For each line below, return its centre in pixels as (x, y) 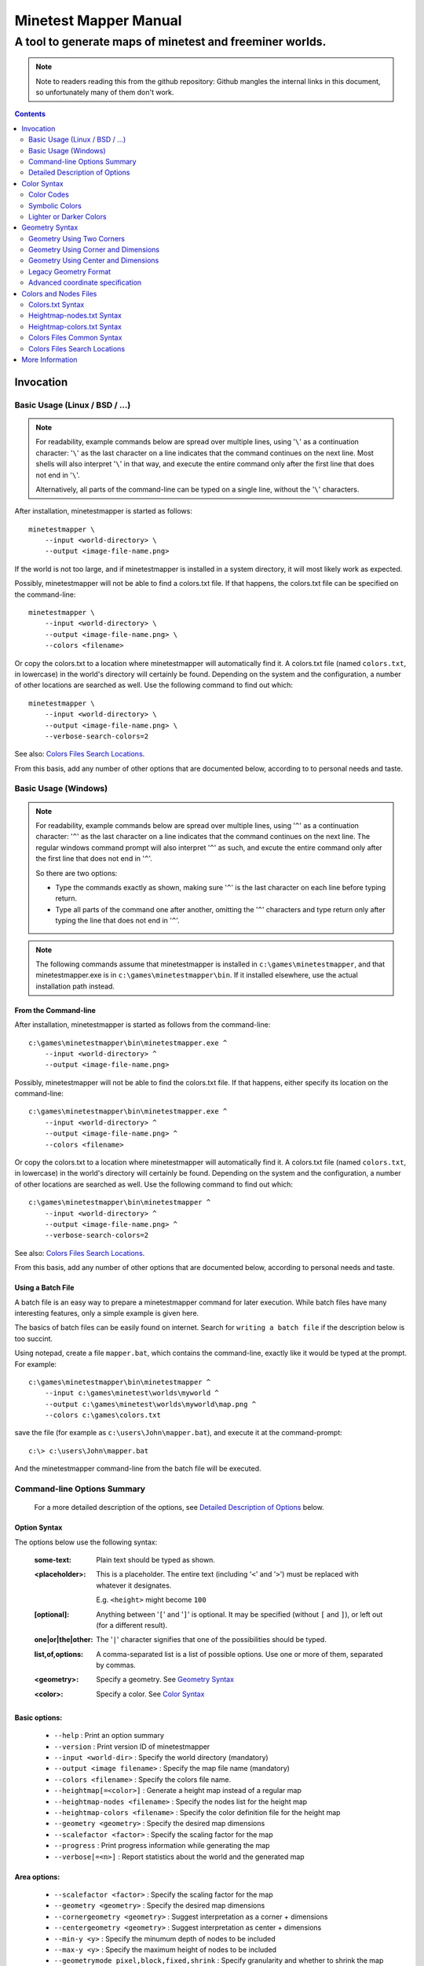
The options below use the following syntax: (86, 1542)
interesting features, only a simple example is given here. (107, 1313)
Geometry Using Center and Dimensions (94, 260)
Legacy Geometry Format (70, 271)
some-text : (53, 1559)
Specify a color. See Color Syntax (150, 1694)
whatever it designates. (134, 1585)
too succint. (34, 1338)
